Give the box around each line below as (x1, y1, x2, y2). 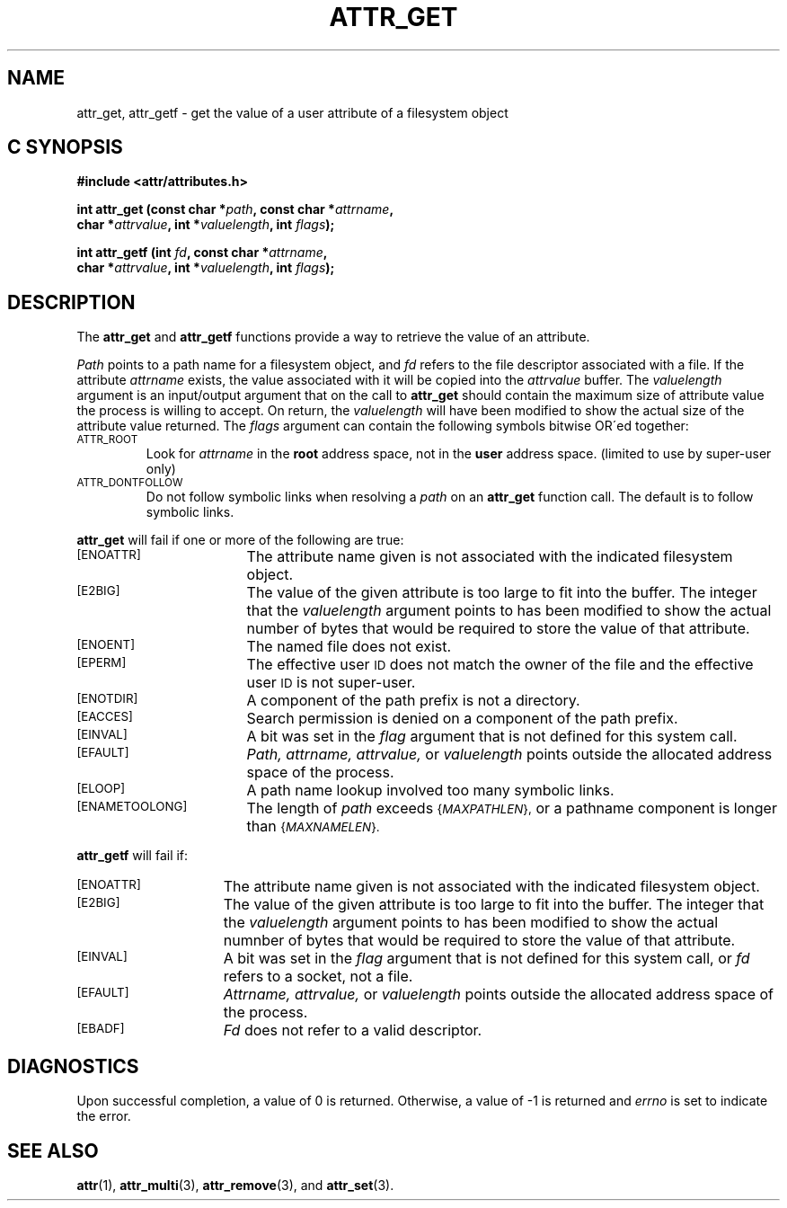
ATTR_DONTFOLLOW (76, 476, 183, 490)
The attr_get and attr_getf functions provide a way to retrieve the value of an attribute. (76, 329, 590, 345)
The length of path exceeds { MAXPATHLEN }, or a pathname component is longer (246, 799, 777, 818)
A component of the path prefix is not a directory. (246, 691, 580, 710)
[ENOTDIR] (76, 691, 138, 706)
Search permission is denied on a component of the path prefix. (246, 709, 678, 728)
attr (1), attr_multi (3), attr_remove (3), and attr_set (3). (76, 1177, 394, 1193)
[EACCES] (76, 709, 133, 724)
